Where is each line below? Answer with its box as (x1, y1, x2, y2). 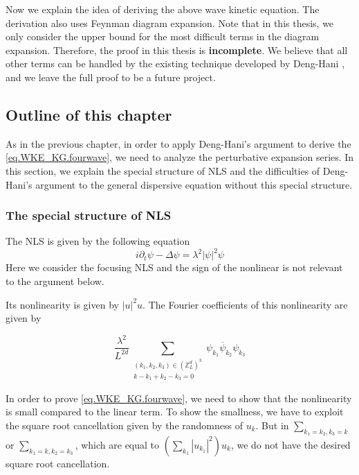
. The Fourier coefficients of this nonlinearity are (142, 297, 348, 311)
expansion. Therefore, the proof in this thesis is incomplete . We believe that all (6, 42, 348, 57)
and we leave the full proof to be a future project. (6, 69, 216, 84)
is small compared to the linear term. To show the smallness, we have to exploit (6, 404, 344, 419)
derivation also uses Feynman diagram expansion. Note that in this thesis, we (6, 15, 334, 30)
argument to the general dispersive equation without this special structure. (35, 177, 353, 191)
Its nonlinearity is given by (6, 297, 119, 311)
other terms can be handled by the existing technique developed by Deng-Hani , (6, 56, 345, 71)
